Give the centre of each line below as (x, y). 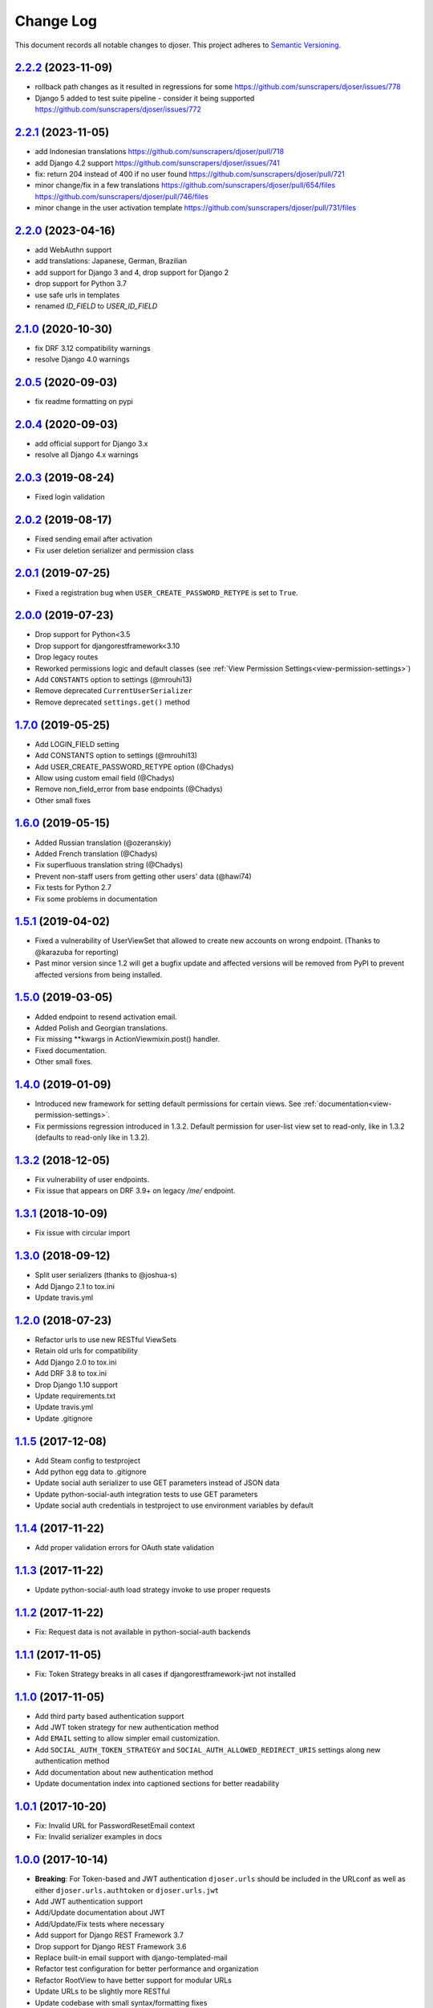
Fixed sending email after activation (93, 539)
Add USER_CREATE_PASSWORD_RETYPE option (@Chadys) (134, 766)
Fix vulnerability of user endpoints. (92, 1180)
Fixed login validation (70, 497)
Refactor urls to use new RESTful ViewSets (105, 1339)
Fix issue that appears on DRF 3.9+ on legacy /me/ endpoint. (135, 1191)
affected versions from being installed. (99, 974)
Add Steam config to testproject (87, 1460)
